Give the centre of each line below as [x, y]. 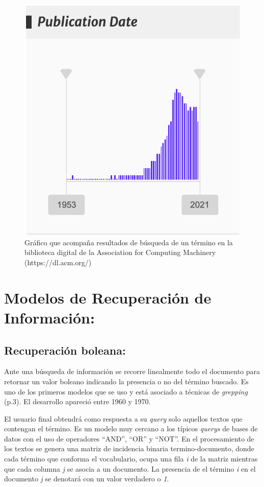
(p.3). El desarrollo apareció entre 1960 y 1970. [77, 401]
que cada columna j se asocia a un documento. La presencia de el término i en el [130, 468]
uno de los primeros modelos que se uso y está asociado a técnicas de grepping [126, 391]
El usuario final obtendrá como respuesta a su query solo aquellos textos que [123, 418]
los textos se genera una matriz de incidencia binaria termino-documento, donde [129, 448]
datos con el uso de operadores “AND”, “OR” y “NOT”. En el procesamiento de [129, 438]
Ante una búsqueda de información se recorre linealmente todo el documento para [132, 371]
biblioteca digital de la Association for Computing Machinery [120, 252]
